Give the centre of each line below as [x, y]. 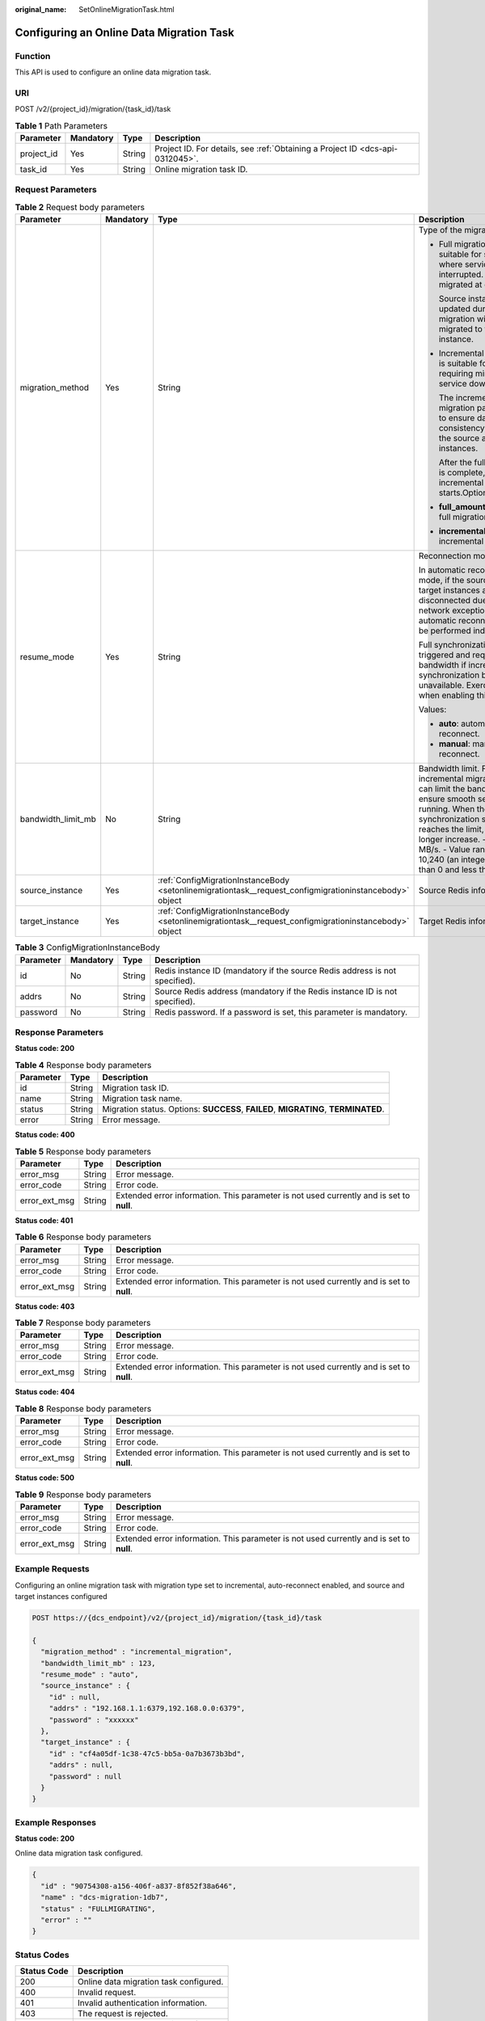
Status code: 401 [44, 1220]
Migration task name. [142, 1099]
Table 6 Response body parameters [83, 1237]
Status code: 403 [45, 1306]
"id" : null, [75, 1697]
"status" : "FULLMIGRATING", [99, 1909]
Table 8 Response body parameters [83, 1408]
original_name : [41, 9]
